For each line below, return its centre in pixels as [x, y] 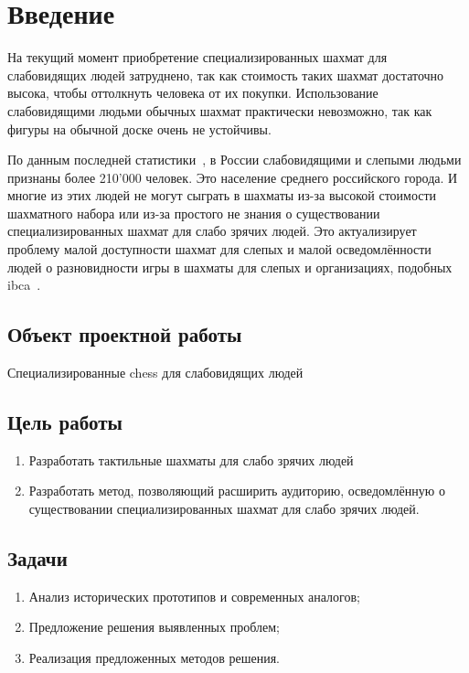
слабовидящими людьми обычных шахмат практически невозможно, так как [220, 110]
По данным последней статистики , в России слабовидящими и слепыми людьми [234, 160]
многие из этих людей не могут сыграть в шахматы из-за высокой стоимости [222, 195]
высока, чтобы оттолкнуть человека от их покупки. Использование [193, 93]
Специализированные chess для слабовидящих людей [155, 373]
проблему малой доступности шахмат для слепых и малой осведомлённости [219, 249]
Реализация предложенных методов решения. [154, 658]
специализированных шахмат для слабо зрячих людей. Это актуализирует [212, 231]
